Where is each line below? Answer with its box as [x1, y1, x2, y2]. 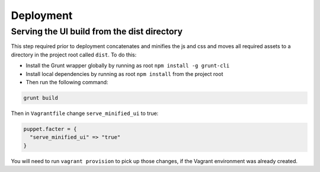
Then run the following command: [25, 78, 108, 85]
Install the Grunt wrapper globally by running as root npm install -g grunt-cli [25, 62, 230, 69]
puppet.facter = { [23, 125, 77, 132]
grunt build [23, 94, 59, 101]
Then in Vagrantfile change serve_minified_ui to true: [11, 110, 159, 117]
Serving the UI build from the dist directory [11, 26, 183, 37]
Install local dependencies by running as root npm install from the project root [25, 70, 223, 77]
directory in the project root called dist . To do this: [11, 51, 137, 58]
